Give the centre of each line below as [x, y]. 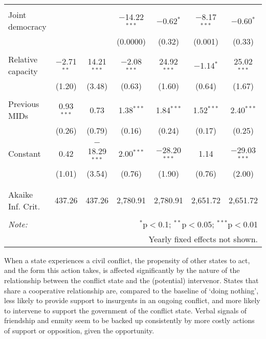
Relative [23, 59]
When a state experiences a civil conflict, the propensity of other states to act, [127, 260]
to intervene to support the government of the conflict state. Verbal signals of [126, 310]
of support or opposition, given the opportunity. [79, 330]
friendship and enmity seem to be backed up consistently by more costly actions [129, 320]
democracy [27, 26]
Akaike [21, 194]
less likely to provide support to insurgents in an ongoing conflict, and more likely [132, 300]
